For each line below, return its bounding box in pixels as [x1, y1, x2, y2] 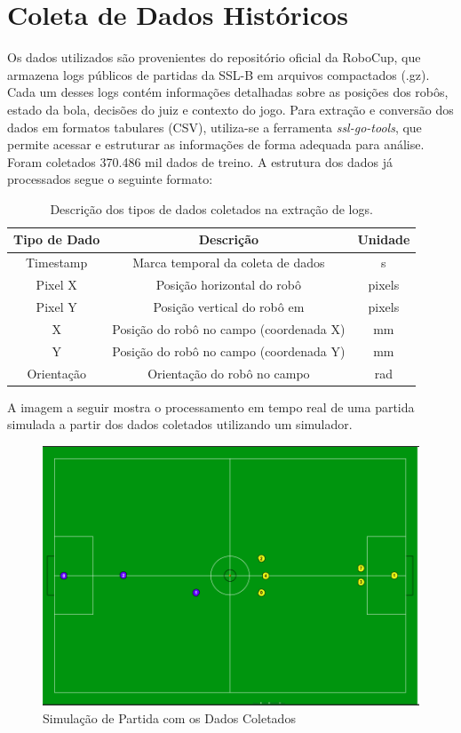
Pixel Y [36, 298, 77, 315]
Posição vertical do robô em [153, 298, 305, 315]
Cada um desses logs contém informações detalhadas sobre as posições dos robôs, [7, 83, 449, 101]
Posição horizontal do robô [155, 275, 302, 294]
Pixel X [36, 275, 77, 294]
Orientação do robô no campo [147, 363, 310, 382]
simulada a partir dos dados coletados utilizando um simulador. [7, 415, 353, 434]
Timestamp [26, 253, 88, 272]
